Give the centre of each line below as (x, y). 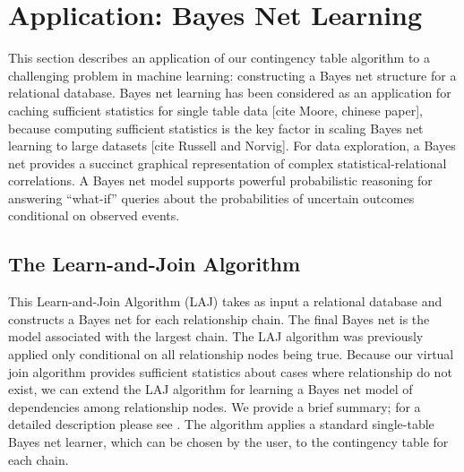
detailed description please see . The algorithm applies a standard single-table (221, 424)
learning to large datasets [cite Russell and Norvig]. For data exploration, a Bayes (232, 146)
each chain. (39, 459)
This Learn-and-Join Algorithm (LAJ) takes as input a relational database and (225, 301)
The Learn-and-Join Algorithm (155, 264)
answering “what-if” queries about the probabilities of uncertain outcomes (211, 197)
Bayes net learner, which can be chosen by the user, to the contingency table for (228, 442)
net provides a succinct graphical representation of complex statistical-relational (228, 163)
